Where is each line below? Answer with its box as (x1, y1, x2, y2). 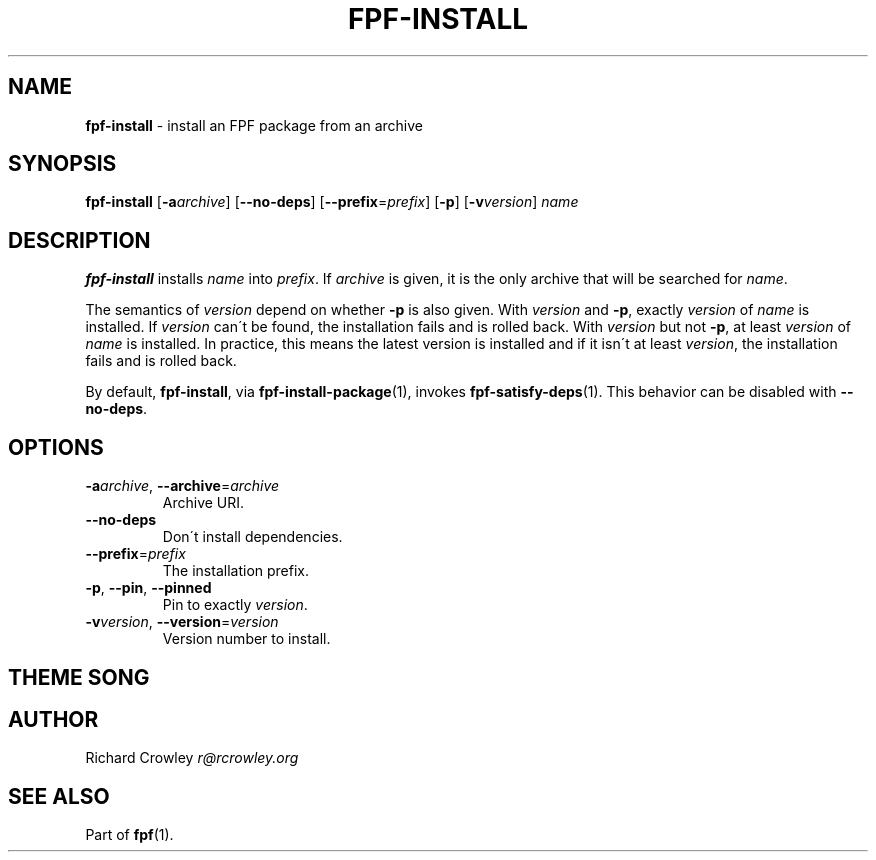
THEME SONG (8, 664, 150, 690)
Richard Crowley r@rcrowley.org (85, 749, 299, 767)
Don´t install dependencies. (162, 528, 343, 546)
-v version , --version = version (85, 613, 279, 631)
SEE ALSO (8, 783, 110, 809)
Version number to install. (162, 630, 331, 648)
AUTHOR (8, 706, 99, 732)
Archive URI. (162, 494, 245, 512)
